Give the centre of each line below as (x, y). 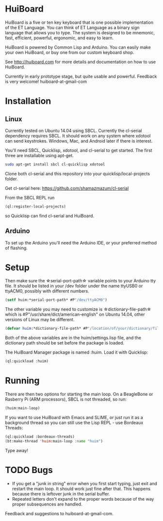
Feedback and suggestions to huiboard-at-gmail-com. (59, 513)
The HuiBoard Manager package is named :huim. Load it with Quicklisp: (77, 352)
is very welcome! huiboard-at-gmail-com (46, 81)
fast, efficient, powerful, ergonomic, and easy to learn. (59, 38)
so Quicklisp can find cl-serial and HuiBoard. (50, 216)
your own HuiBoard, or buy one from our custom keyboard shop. (70, 52)
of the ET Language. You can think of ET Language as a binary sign (72, 27)
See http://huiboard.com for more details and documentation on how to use (81, 62)
